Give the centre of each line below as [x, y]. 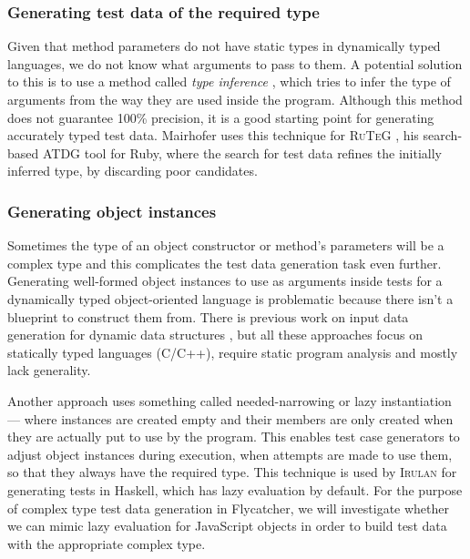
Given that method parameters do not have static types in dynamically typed [224, 46]
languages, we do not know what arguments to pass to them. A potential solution [235, 63]
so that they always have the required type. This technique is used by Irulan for [232, 472]
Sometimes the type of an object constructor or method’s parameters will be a [226, 245]
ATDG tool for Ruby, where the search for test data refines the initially [242, 152]
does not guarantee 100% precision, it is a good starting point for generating [221, 117]
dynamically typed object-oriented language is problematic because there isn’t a [230, 298]
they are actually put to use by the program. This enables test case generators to [234, 437]
